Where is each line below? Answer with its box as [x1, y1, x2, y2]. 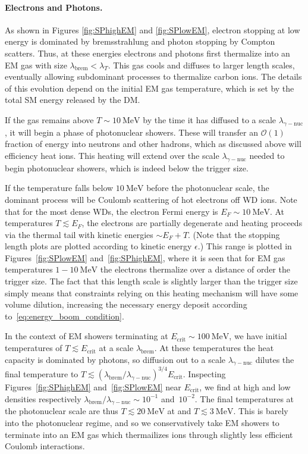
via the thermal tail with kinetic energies [5, 228, 153, 240]
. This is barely [233, 405, 288, 417]
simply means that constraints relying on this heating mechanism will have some [5, 286, 298, 299]
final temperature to [5, 367, 78, 380]
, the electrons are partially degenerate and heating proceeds [81, 217, 303, 229]
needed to [249, 149, 285, 161]
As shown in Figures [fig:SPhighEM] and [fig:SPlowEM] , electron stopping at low [5, 23, 300, 36]
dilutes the [255, 353, 294, 365]
